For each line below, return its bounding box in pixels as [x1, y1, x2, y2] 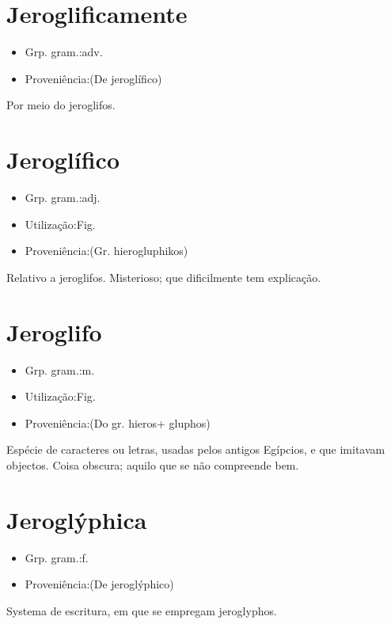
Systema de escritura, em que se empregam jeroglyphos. [6, 602, 277, 618]
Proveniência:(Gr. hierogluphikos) [25, 242, 188, 259]
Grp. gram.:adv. [25, 44, 103, 60]
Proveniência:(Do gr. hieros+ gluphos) [25, 414, 211, 431]
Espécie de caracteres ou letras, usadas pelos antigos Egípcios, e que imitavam [6, 441, 385, 458]
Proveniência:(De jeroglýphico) [25, 576, 174, 592]
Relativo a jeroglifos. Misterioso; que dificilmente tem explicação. [6, 268, 321, 285]
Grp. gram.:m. [25, 361, 95, 378]
